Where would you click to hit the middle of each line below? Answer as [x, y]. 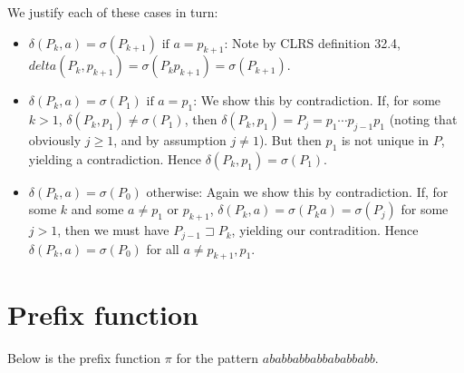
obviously [55, 139]
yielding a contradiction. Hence [115, 158]
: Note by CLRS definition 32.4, [312, 42]
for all [163, 248]
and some [97, 209]
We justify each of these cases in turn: [113, 12]
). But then [290, 139]
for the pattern [217, 357]
